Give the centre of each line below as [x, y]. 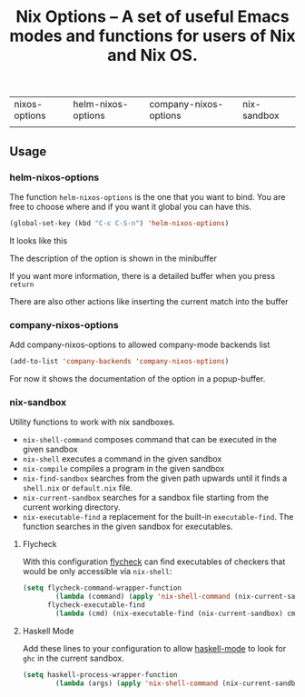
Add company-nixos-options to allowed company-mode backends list [140, 345]
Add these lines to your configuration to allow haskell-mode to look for [154, 648]
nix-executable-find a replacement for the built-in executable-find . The [158, 517]
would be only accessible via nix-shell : [97, 572]
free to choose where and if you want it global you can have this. [131, 206]
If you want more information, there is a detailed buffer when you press [142, 275]
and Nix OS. [152, 55]
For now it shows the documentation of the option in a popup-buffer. [138, 378]
